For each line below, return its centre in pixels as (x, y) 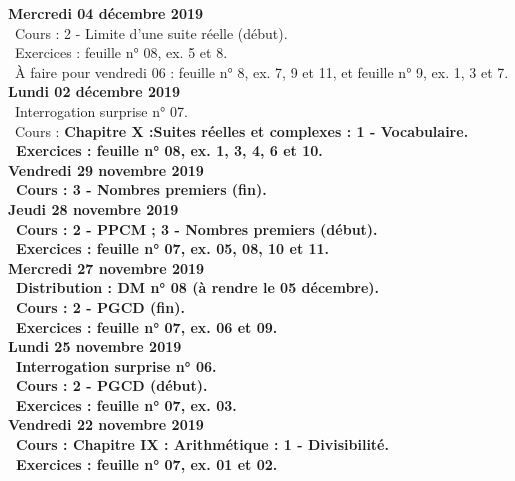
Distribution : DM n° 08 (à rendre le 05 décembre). (198, 287)
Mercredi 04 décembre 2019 (106, 13)
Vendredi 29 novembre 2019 (106, 169)
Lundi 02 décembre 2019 (94, 91)
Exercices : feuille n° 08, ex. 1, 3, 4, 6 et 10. (169, 150)
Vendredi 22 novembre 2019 (106, 424)
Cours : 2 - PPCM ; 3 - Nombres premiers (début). (197, 228)
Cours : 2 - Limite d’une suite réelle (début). (151, 32)
